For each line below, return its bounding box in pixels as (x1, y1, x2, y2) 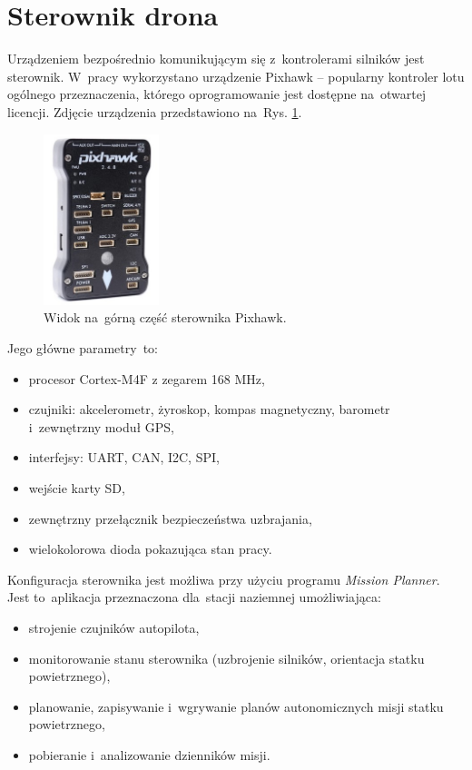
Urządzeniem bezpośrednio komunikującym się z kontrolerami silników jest (7, 49, 425, 68)
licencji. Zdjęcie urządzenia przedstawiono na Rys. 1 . (7, 102, 302, 121)
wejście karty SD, (28, 478, 125, 497)
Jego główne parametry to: (7, 339, 158, 358)
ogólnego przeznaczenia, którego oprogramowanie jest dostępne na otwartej (7, 84, 427, 104)
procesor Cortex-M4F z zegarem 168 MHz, (28, 369, 265, 388)
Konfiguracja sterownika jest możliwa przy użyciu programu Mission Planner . (7, 569, 440, 588)
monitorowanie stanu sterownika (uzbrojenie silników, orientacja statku (28, 648, 425, 667)
